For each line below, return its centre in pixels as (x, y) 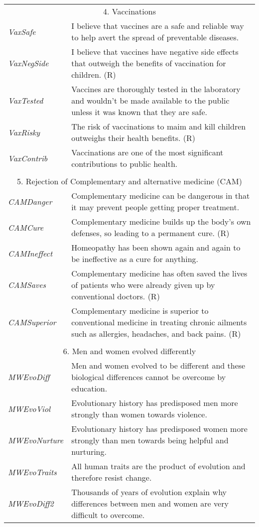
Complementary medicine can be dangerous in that (161, 196)
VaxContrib (28, 158)
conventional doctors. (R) (116, 296)
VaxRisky (24, 132)
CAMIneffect (30, 253)
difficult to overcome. (108, 515)
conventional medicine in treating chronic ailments (159, 322)
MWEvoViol (29, 408)
